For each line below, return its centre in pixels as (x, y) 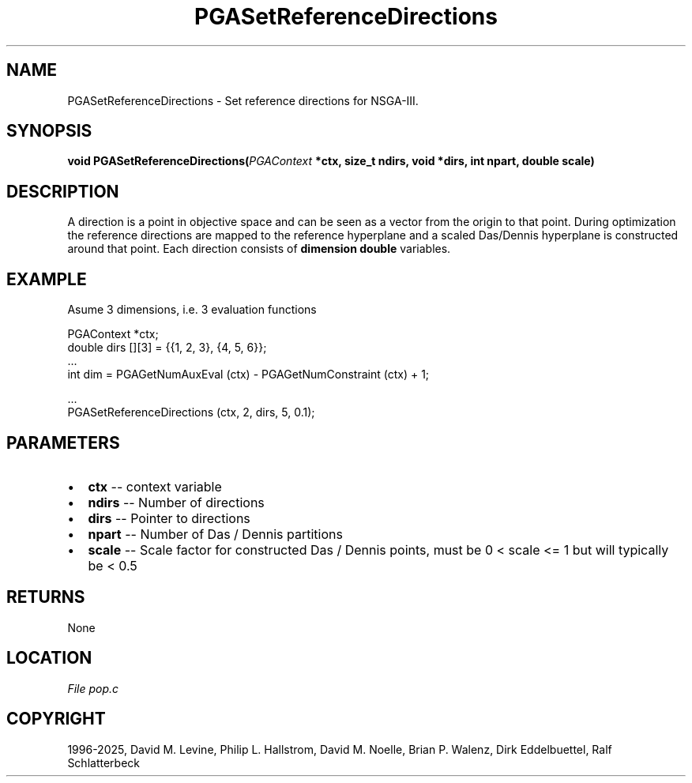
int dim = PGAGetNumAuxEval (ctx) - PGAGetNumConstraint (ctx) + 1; (248, 375)
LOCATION (49, 658)
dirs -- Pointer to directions (169, 518)
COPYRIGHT (56, 719)
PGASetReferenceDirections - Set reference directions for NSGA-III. (243, 100)
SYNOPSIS (49, 131)
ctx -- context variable (155, 486)
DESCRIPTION (63, 191)
